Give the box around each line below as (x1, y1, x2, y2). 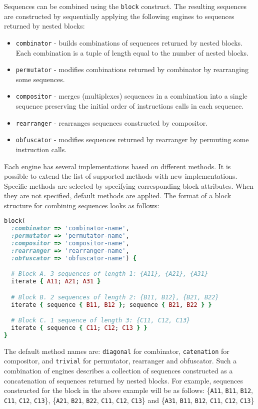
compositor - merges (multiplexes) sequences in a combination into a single (15, 91, 247, 101)
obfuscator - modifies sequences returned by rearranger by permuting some (15, 134, 249, 145)
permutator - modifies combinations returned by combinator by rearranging (15, 64, 248, 75)
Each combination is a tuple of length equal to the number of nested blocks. (15, 47, 248, 58)
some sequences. (15, 74, 65, 84)
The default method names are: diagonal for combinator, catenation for (4, 345, 229, 356)
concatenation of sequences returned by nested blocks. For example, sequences (4, 375, 243, 385)
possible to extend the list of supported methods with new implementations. (4, 171, 237, 181)
